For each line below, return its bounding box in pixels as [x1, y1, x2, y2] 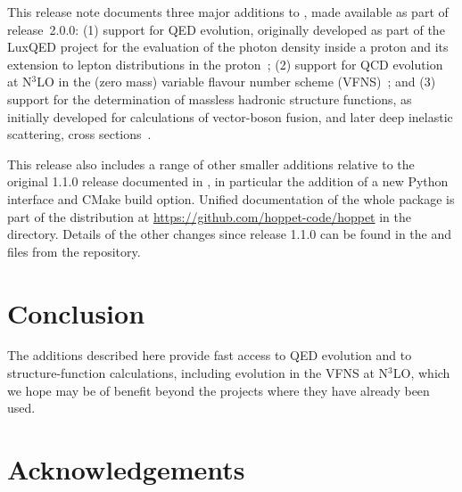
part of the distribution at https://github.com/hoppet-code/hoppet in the [7, 207, 411, 225]
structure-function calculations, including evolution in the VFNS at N [7, 364, 389, 382]
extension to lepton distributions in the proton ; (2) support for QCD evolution [7, 54, 443, 73]
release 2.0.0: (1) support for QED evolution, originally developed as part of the [7, 20, 445, 38]
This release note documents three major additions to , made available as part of [7, 3, 449, 20]
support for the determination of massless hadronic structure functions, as [7, 89, 412, 108]
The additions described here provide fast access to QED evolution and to [7, 346, 412, 365]
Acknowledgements [7, 451, 245, 487]
